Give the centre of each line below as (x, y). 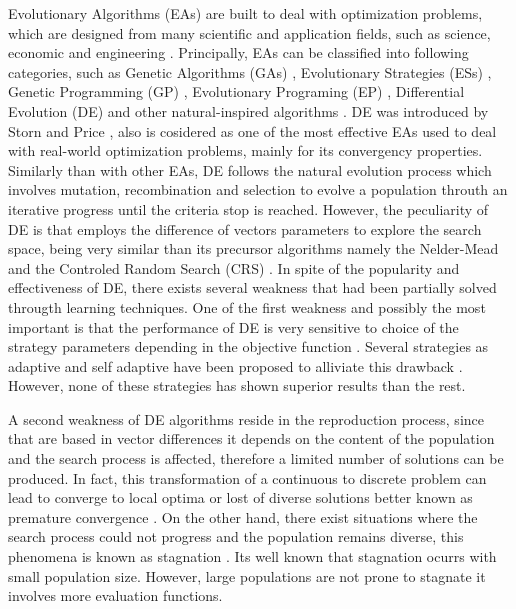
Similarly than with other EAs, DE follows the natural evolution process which (250, 169)
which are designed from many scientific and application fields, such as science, (249, 32)
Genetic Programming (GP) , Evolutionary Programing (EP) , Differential (236, 91)
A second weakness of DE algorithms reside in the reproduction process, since (246, 418)
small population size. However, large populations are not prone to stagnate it (247, 575)
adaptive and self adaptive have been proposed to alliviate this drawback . (235, 365)
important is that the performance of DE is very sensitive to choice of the (233, 326)
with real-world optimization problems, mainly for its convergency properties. (245, 150)
